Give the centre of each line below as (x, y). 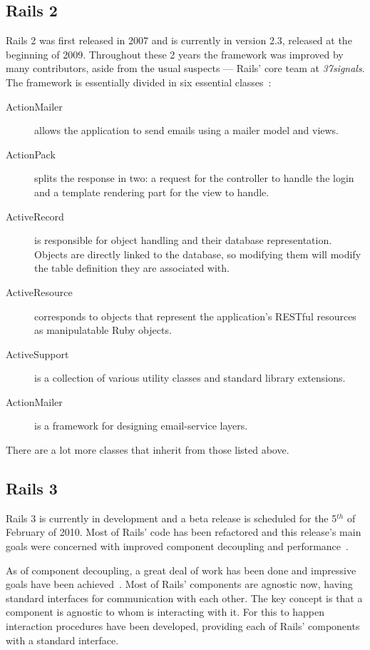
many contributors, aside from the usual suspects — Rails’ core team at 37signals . (185, 68)
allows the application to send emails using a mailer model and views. (187, 130)
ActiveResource (39, 291)
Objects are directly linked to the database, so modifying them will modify (198, 254)
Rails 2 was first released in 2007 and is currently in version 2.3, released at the (179, 40)
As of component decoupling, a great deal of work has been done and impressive (181, 570)
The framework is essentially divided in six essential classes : (139, 82)
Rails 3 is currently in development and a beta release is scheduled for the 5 (171, 518)
